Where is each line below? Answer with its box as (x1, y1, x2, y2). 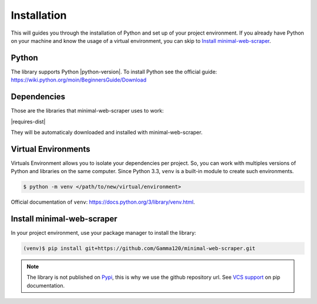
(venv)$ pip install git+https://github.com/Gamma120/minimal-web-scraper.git (23, 245, 255, 252)
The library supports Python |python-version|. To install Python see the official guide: (11, 68, 217, 75)
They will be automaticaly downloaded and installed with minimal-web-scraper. (11, 129, 203, 136)
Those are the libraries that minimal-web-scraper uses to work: (11, 107, 164, 114)
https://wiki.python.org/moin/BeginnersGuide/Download (11, 76, 147, 83)
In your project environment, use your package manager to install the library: (11, 229, 197, 237)
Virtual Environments (11, 144, 90, 154)
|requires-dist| (11, 118, 46, 125)
